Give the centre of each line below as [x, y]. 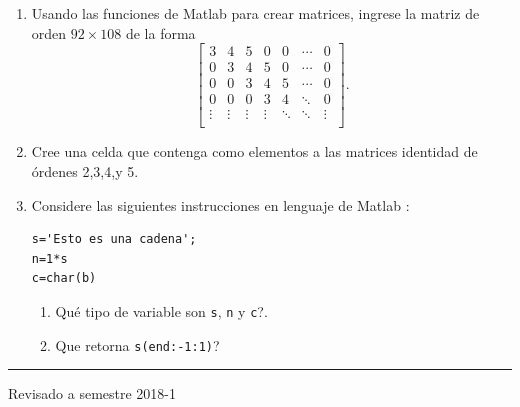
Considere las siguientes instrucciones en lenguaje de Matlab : [220, 204]
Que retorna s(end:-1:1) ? [137, 344]
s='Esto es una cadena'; [114, 239]
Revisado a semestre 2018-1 [92, 393]
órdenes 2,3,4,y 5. [85, 170]
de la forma [160, 32]
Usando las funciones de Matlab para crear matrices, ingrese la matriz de [255, 13]
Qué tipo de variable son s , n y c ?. [161, 310]
